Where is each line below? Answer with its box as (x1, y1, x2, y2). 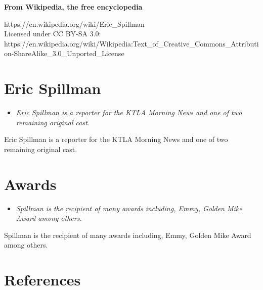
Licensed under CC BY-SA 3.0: (4, 28, 101, 39)
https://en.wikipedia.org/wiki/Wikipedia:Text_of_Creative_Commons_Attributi (4, 38, 259, 49)
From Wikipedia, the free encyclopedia (4, 2, 143, 12)
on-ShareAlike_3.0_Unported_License (4, 48, 124, 59)
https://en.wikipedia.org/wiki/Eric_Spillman (4, 18, 145, 29)
